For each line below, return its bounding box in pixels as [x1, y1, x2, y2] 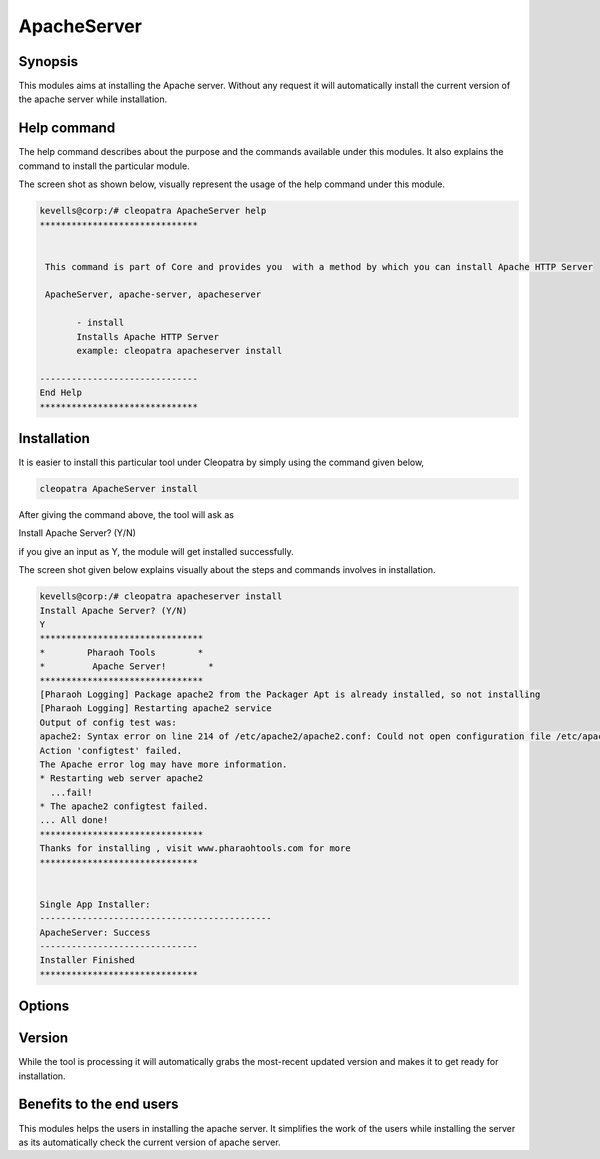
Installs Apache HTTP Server [76, 331, 220, 342]
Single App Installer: [39, 898, 151, 910]
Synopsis [18, 53, 79, 70]
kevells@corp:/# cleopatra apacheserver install [39, 591, 283, 602]
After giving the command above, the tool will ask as [18, 509, 235, 521]
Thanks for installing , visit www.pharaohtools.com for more [39, 843, 351, 854]
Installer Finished [39, 955, 135, 966]
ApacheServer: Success [39, 926, 151, 938]
